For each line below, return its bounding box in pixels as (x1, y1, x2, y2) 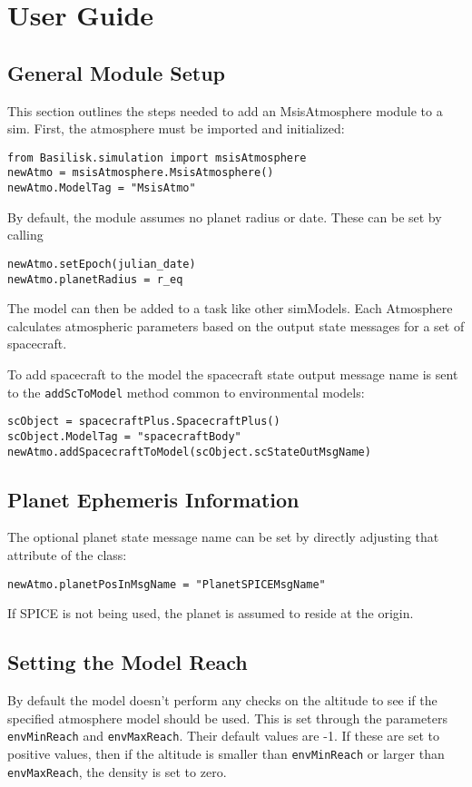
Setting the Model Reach (7, 648, 248, 676)
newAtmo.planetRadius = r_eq (7, 272, 183, 286)
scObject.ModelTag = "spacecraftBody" (7, 429, 241, 443)
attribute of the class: (7, 546, 127, 565)
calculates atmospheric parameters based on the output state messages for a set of (7, 316, 465, 335)
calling (7, 225, 44, 244)
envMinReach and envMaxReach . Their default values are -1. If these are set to (7, 726, 439, 745)
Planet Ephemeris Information (7, 485, 300, 513)
